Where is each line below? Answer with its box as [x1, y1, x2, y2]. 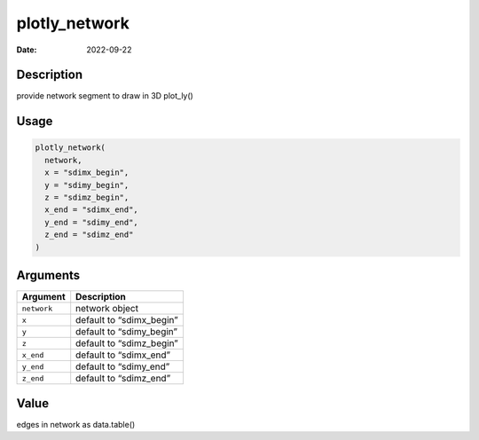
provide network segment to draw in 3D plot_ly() [16, 90, 194, 101]
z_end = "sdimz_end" [44, 230, 134, 240]
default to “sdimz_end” [75, 373, 171, 385]
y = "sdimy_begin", [44, 180, 130, 190]
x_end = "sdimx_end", [44, 205, 139, 215]
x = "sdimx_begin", [44, 168, 130, 177]
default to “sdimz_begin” [75, 337, 179, 350]
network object [75, 302, 139, 315]
